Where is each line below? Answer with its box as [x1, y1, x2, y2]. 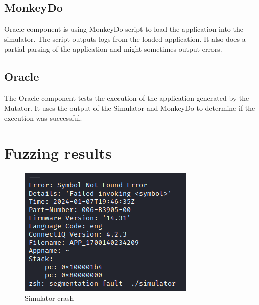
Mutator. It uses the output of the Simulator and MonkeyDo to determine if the [4, 102, 255, 113]
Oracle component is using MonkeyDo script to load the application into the [4, 24, 243, 34]
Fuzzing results [4, 143, 112, 163]
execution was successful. [4, 112, 82, 123]
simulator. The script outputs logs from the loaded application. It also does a [4, 33, 246, 44]
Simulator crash [25, 292, 74, 303]
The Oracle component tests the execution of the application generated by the [4, 92, 249, 103]
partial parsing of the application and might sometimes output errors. [4, 43, 222, 54]
